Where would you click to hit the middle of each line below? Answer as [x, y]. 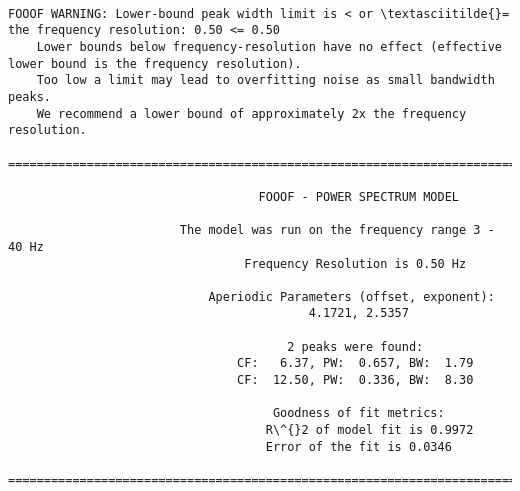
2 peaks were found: [355, 346]
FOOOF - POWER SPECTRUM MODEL [359, 196]
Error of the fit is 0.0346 [358, 446]
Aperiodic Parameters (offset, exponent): [351, 296]
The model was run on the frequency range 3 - [337, 230]
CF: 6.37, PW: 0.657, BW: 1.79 [355, 363]
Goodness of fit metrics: [358, 413]
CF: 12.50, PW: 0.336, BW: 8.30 [355, 380]
